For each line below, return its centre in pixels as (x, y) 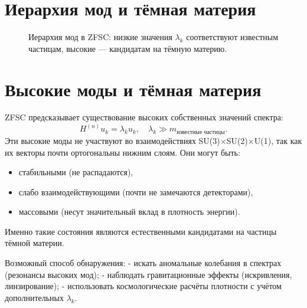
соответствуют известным (232, 37)
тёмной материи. (35, 243)
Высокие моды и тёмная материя (133, 89)
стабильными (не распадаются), (76, 172)
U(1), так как (278, 140)
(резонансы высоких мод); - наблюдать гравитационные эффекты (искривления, (148, 274)
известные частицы (201, 132)
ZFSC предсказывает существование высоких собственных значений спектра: (144, 117)
